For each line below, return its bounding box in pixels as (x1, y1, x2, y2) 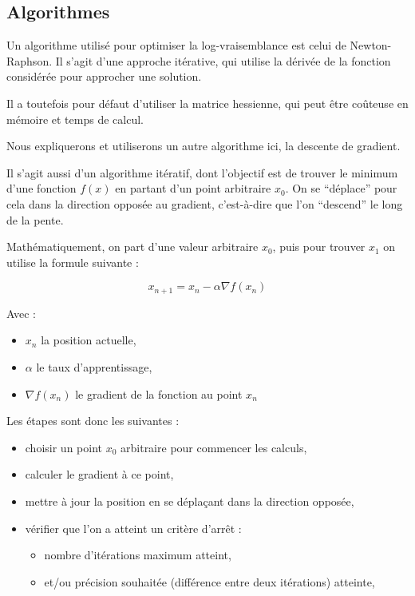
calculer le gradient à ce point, (25, 466, 174, 483)
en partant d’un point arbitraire (115, 180, 271, 197)
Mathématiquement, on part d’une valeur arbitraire (6, 238, 259, 255)
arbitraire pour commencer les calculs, (121, 439, 307, 455)
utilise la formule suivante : (6, 253, 139, 270)
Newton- (350, 37, 392, 54)
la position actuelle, (41, 332, 136, 348)
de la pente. (6, 211, 64, 228)
